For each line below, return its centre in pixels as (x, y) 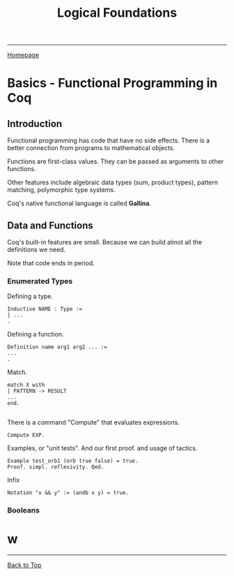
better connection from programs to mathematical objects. (91, 148)
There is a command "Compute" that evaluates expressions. (93, 422)
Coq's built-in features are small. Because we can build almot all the (105, 242)
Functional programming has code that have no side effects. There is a (109, 140)
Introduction (35, 124)
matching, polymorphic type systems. (62, 190)
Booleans (24, 510)
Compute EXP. (26, 435)
